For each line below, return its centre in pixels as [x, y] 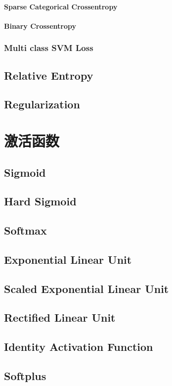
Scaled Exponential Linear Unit [86, 288]
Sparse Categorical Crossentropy [61, 6]
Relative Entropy [49, 75]
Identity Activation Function [79, 347]
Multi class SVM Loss [49, 48]
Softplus [25, 376]
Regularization [42, 104]
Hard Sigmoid [40, 201]
